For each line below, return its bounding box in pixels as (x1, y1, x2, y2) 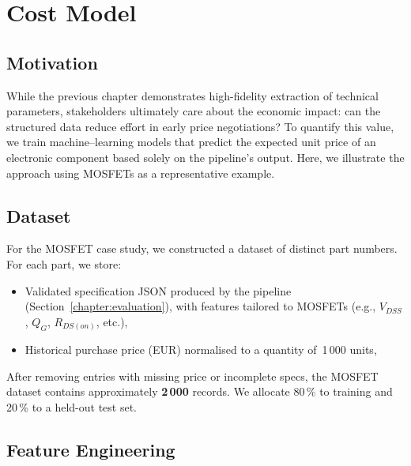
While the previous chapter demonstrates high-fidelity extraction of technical (6, 87, 379, 103)
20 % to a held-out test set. (6, 399, 138, 415)
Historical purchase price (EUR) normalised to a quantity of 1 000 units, (25, 341, 377, 358)
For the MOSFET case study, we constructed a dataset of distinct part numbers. (6, 240, 398, 257)
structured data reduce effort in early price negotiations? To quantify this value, (6, 118, 394, 134)
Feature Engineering (6, 438, 175, 461)
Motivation (6, 50, 98, 74)
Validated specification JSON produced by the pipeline (25, 282, 292, 299)
